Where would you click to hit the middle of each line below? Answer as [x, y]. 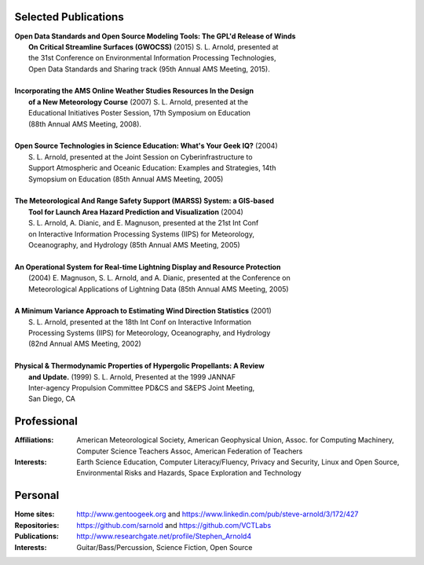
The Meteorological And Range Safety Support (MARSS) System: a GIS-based [144, 201]
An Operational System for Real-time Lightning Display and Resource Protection [148, 266]
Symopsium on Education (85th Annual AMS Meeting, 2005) [126, 179]
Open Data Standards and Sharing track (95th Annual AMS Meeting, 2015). [149, 69]
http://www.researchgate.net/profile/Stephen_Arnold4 [164, 536]
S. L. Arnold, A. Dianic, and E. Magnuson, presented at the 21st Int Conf [144, 223]
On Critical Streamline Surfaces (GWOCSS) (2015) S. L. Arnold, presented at [154, 46]
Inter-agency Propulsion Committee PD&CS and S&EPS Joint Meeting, [142, 388]
